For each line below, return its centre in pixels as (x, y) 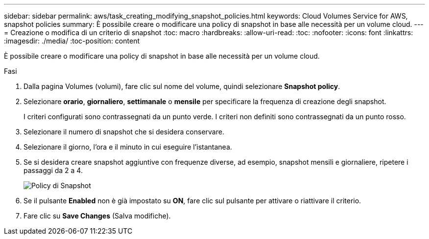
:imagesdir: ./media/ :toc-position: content (72, 41)
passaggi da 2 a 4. (53, 170)
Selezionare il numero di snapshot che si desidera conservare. (124, 132)
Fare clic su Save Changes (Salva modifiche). (97, 216)
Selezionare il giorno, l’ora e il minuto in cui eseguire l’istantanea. (128, 147)
